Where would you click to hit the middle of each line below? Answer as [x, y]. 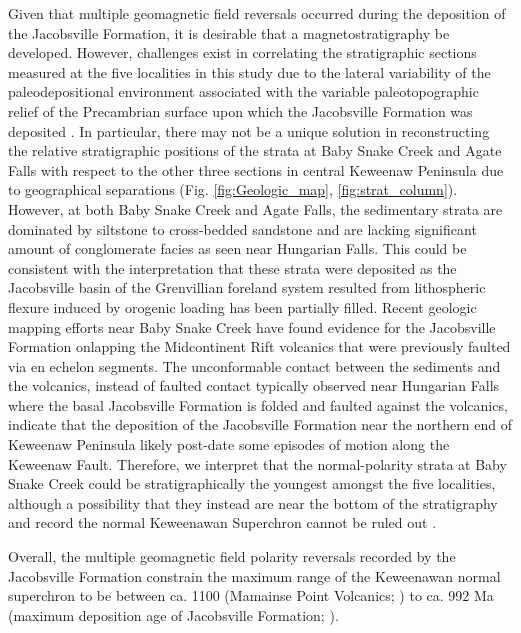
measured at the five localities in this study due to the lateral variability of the [249, 71]
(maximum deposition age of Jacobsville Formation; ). [173, 614]
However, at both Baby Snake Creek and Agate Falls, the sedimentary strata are [255, 208]
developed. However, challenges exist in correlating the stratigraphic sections [242, 52]
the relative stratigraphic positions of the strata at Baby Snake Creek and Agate [255, 150]
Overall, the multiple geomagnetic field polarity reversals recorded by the [232, 556]
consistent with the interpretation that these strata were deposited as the [232, 267]
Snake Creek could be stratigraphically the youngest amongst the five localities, [252, 483]
